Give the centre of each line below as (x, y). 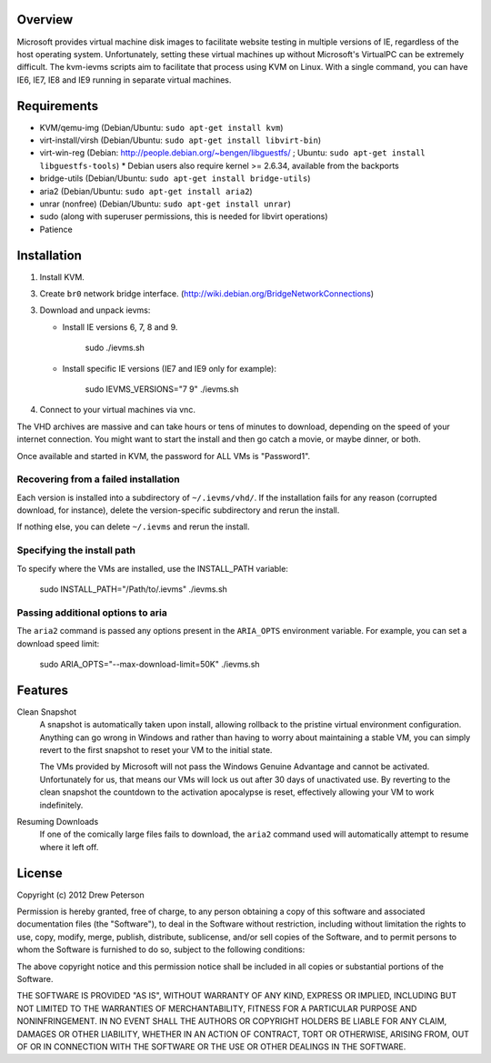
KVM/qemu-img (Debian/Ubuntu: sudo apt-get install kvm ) (161, 127)
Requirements (58, 106)
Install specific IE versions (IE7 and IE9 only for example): (170, 368)
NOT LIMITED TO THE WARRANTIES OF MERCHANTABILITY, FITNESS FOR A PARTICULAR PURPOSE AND (217, 1008)
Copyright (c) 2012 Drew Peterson (80, 895)
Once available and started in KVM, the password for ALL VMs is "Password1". (164, 456)
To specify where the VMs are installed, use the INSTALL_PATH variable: (152, 568)
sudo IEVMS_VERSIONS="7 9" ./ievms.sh (162, 389)
